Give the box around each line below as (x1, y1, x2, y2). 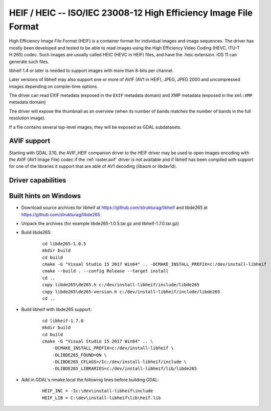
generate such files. (9, 59, 49, 65)
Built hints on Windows (9, 192, 81, 200)
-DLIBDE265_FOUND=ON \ (52, 352, 107, 358)
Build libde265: (21, 229, 52, 235)
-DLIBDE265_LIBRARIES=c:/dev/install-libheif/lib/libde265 (52, 366, 197, 371)
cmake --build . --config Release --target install (42, 268, 169, 274)
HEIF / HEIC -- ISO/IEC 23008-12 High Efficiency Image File (9, 7, 253, 18)
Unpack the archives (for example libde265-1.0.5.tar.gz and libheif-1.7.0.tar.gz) (21, 221, 179, 227)
